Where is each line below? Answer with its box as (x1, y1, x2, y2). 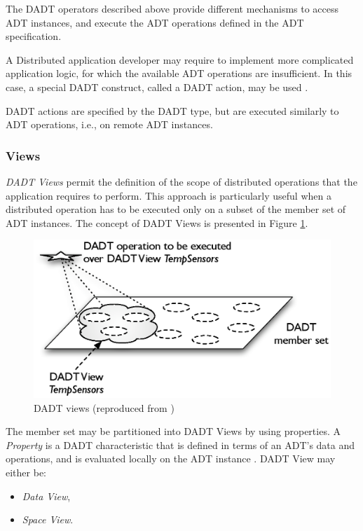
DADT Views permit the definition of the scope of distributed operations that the (6, 174, 357, 188)
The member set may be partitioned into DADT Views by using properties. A (6, 424, 341, 439)
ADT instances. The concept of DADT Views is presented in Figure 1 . (6, 215, 308, 230)
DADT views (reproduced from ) (34, 400, 174, 415)
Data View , (22, 488, 71, 503)
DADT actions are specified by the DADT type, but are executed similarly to (6, 103, 339, 118)
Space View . (22, 512, 74, 527)
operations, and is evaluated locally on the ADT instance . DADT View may (6, 451, 336, 466)
